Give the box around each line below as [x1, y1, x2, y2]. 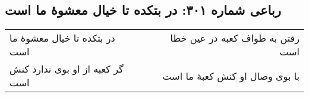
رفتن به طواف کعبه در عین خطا [170, 31, 299, 45]
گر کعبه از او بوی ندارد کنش [10, 62, 124, 76]
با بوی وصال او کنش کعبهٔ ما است [162, 68, 299, 83]
